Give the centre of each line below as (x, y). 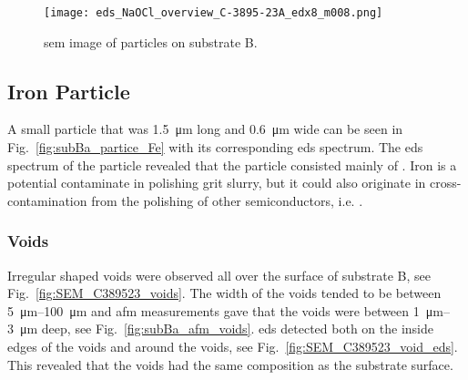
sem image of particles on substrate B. (151, 41)
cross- (446, 183)
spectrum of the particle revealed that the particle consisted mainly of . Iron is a (232, 164)
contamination (47, 200)
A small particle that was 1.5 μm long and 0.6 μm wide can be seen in (205, 129)
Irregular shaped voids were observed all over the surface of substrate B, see (219, 275)
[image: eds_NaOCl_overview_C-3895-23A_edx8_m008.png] (214, 13)
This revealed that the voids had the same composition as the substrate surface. (230, 364)
